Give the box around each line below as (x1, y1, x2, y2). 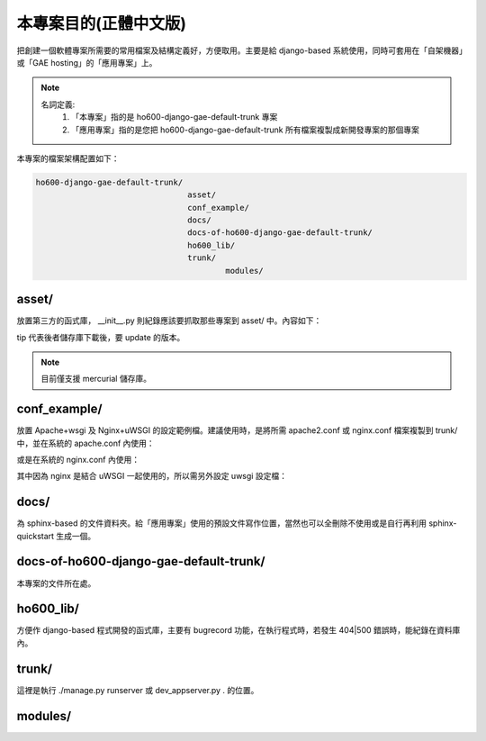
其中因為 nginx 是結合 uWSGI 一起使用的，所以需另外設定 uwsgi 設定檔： (16, 471, 288, 482)
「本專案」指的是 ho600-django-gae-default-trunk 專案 (71, 112, 278, 122)
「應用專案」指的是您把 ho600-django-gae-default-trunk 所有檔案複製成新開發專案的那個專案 (71, 124, 420, 135)
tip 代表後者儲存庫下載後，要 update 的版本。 (16, 331, 185, 342)
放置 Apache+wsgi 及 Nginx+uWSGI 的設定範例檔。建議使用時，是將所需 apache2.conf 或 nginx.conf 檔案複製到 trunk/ (16, 425, 458, 436)
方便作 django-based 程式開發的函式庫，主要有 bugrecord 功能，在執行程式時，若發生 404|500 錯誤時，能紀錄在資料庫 (16, 625, 461, 636)
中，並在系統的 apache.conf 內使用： (16, 438, 155, 448)
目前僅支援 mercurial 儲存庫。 (40, 374, 152, 384)
